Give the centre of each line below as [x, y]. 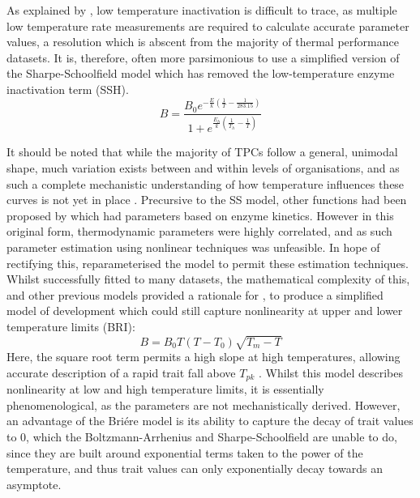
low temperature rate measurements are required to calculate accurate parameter [208, 26]
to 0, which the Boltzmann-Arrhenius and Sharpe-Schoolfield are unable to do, [202, 436]
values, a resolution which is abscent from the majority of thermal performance [203, 42]
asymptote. [34, 484]
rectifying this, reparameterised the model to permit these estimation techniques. [208, 263]
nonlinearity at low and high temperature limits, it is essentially [165, 389]
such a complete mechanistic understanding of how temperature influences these [206, 183]
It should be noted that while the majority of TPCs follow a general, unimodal [202, 152]
